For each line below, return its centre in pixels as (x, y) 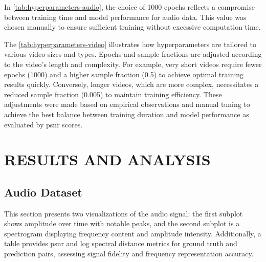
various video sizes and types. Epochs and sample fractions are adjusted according (133, 54)
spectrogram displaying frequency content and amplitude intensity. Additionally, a (133, 233)
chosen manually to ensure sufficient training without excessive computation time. (132, 27)
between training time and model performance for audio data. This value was (125, 17)
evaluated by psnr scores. (43, 124)
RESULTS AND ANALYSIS (107, 159)
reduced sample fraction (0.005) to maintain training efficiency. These (113, 94)
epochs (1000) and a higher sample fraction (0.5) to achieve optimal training (124, 74)
